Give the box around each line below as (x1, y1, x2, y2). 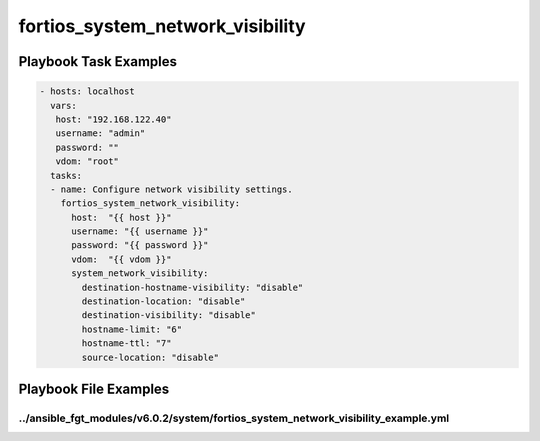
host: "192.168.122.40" (55, 113, 172, 125)
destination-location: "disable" (81, 296, 246, 307)
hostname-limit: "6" (81, 323, 183, 335)
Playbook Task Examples (18, 53, 178, 70)
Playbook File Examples (18, 380, 170, 397)
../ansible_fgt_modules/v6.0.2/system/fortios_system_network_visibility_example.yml (18, 411, 450, 425)
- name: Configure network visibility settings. (50, 183, 294, 195)
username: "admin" (55, 128, 146, 139)
